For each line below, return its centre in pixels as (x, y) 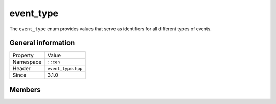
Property (23, 55)
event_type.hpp (65, 69)
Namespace (27, 62)
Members (25, 89)
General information (42, 43)
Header (21, 69)
